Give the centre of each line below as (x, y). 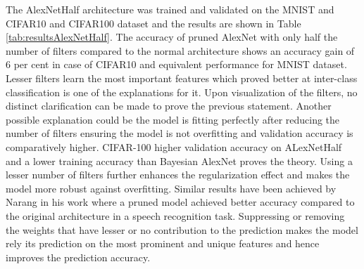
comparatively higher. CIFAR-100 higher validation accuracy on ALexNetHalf (174, 146)
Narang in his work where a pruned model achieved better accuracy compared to (180, 202)
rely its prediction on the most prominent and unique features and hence (163, 243)
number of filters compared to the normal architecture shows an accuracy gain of (180, 50)
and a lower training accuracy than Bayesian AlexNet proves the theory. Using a (179, 160)
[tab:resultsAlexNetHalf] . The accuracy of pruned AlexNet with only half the (172, 37)
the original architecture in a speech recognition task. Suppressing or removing (175, 215)
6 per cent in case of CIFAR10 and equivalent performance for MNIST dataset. (176, 64)
